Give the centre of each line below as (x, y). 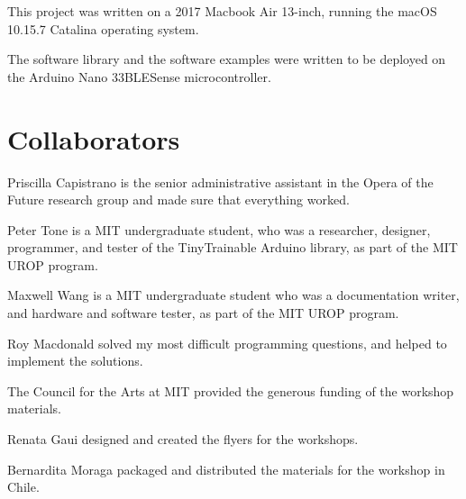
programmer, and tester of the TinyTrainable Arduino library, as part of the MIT (233, 247)
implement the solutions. (75, 361)
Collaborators (94, 138)
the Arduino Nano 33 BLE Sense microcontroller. (139, 76)
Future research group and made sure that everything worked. (178, 200)
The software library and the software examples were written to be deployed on (227, 59)
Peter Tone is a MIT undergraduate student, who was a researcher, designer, (219, 229)
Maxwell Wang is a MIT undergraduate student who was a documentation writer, (233, 295)
